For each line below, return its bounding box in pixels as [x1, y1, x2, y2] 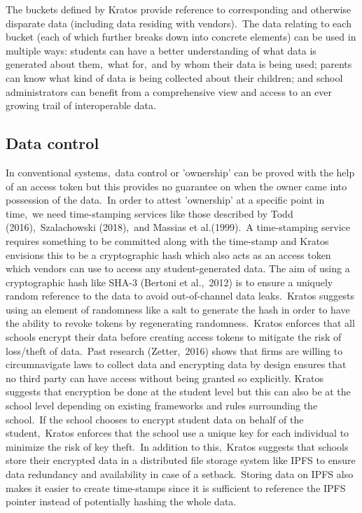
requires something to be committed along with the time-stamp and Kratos [6, 233, 329, 248]
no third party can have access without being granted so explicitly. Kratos [6, 370, 323, 385]
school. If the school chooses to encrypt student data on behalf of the [6, 412, 304, 426]
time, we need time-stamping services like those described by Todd [6, 206, 293, 220]
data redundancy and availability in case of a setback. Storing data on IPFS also [6, 467, 354, 482]
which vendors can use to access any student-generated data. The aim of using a [6, 261, 350, 276]
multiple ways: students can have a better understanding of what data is [6, 43, 316, 57]
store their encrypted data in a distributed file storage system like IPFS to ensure [6, 453, 356, 468]
